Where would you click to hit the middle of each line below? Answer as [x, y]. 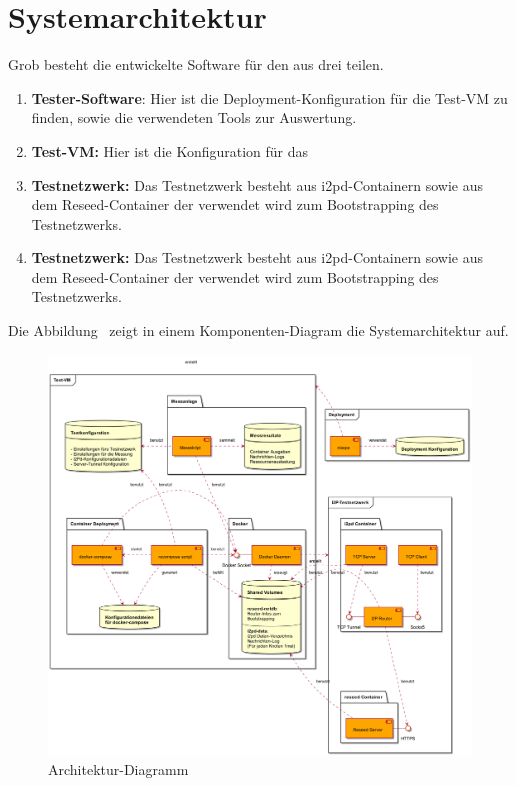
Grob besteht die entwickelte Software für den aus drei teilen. [196, 64]
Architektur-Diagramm [118, 769]
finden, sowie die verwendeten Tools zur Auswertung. [194, 117]
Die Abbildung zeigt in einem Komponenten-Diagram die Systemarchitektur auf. [258, 330]
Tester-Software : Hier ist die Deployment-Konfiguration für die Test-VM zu [269, 97]
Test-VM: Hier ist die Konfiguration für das [170, 150]
